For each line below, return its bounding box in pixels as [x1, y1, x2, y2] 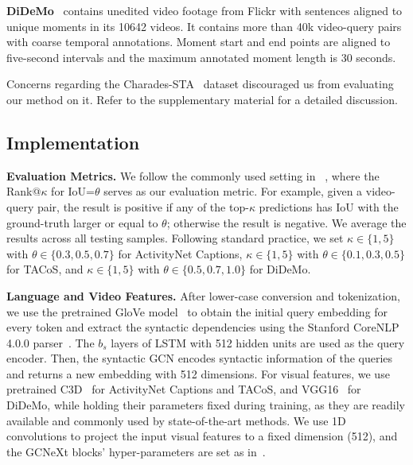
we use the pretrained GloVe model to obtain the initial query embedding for [6, 303, 388, 320]
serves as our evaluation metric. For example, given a [103, 183, 363, 200]
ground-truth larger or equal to [6, 214, 158, 231]
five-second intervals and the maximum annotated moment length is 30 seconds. [6, 48, 396, 65]
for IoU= [51, 183, 95, 200]
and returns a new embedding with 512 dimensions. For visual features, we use [6, 365, 390, 382]
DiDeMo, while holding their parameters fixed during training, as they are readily [6, 397, 405, 413]
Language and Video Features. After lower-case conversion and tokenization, [6, 287, 400, 304]
